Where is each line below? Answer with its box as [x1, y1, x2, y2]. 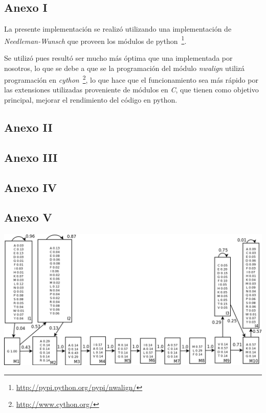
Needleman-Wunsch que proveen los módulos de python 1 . [4, 34, 187, 46]
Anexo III [4, 149, 58, 165]
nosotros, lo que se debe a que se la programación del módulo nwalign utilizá [4, 62, 245, 73]
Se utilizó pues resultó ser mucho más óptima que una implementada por [4, 53, 233, 63]
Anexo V [4, 209, 52, 225]
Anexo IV [4, 179, 57, 195]
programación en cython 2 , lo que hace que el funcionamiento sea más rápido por [4, 73, 258, 85]
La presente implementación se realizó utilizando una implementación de [4, 23, 232, 34]
